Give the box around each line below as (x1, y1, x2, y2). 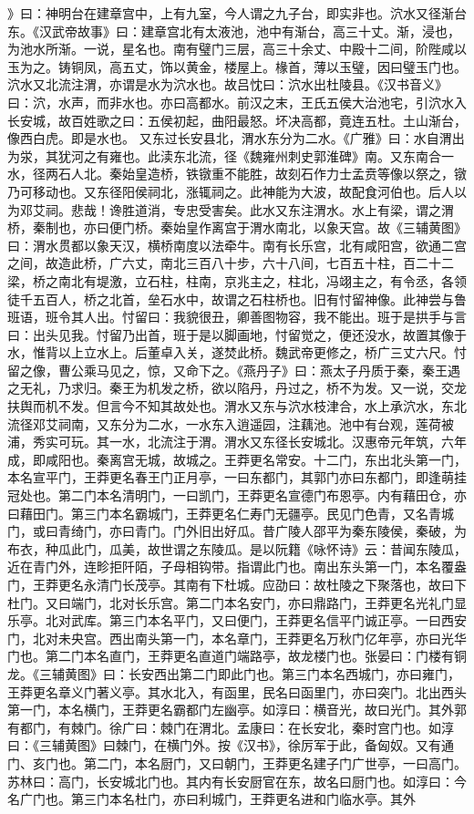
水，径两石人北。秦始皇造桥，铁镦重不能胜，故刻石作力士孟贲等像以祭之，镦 (7, 164, 467, 183)
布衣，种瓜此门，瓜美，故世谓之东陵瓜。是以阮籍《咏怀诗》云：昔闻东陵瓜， (7, 539, 467, 558)
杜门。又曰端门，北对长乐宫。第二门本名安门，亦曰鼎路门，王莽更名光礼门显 (7, 592, 467, 612)
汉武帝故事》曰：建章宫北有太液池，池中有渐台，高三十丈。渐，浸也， (38, 21, 460, 40)
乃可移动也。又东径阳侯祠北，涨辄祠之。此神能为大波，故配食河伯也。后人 (7, 181, 454, 201)
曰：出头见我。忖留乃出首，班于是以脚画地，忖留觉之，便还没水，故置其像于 (7, 325, 467, 344)
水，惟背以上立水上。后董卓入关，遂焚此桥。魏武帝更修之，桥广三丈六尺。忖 (7, 343, 467, 362)
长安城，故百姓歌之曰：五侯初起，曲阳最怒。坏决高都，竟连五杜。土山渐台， (7, 110, 467, 129)
